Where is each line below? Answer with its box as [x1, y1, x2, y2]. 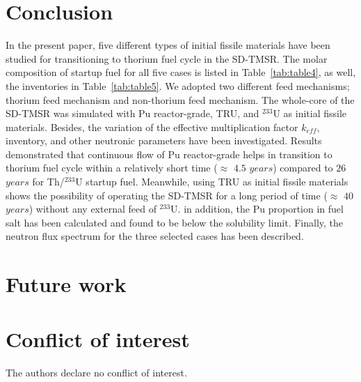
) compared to [273, 160, 333, 175]
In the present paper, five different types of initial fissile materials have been [6, 38, 330, 52]
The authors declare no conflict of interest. [6, 365, 187, 379]
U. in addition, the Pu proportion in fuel [170, 201, 344, 216]
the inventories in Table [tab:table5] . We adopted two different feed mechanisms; [6, 78, 350, 93]
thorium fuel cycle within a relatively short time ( [6, 160, 218, 175]
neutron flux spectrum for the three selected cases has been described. [6, 229, 304, 243]
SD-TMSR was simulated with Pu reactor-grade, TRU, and [6, 106, 259, 121]
